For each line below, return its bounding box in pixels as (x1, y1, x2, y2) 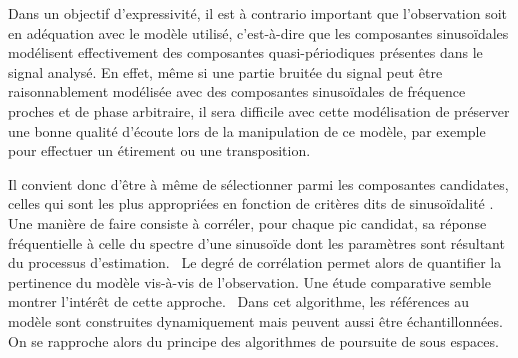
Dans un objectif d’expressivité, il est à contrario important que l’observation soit (8, 3, 508, 23)
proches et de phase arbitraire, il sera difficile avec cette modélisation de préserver (8, 100, 510, 121)
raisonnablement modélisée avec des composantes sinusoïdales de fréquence (8, 81, 466, 102)
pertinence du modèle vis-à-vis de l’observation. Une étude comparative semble (8, 271, 491, 292)
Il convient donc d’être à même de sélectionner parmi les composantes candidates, (8, 173, 509, 194)
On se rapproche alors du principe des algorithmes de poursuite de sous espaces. (8, 330, 499, 351)
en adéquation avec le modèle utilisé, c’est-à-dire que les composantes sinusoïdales (8, 22, 509, 43)
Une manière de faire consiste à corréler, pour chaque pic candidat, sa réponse (8, 212, 487, 233)
